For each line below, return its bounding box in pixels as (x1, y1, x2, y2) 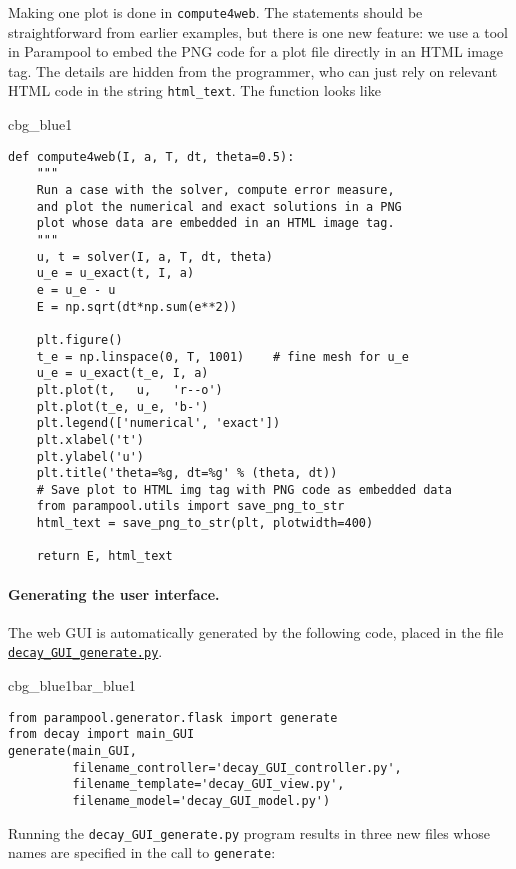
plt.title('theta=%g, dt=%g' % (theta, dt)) (36, 466, 338, 481)
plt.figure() (36, 332, 123, 347)
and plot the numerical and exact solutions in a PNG (36, 199, 402, 214)
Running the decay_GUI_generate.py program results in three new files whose (8, 822, 490, 843)
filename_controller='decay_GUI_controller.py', (72, 760, 402, 775)
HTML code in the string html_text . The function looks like (8, 80, 381, 101)
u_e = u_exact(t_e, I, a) (36, 366, 209, 381)
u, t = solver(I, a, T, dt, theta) (36, 249, 273, 264)
